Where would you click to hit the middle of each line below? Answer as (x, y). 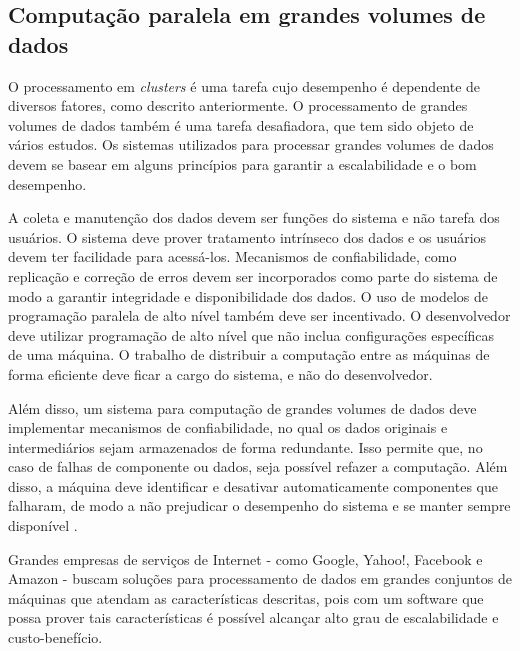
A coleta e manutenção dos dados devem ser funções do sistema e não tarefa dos (254, 217)
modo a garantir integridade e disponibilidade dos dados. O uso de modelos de (248, 295)
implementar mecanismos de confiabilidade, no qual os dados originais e (228, 427)
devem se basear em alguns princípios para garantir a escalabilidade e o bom (242, 163)
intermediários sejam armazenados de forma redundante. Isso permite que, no (245, 446)
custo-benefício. (55, 637)
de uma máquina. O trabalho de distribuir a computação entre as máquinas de (249, 354)
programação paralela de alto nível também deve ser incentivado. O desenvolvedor (259, 315)
